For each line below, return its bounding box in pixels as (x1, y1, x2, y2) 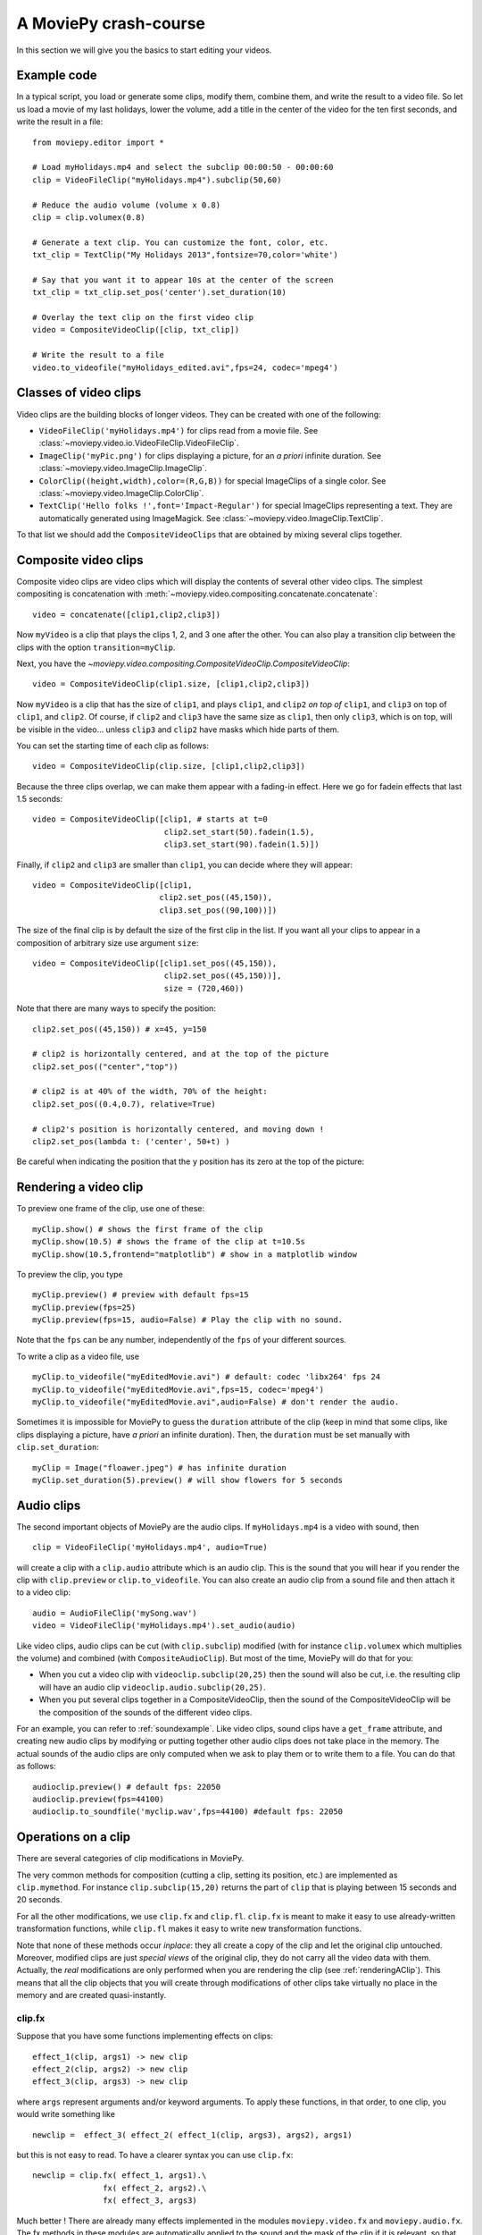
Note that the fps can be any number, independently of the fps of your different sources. (16, 1335, 347, 1345)
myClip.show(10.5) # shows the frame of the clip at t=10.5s (32, 1236, 305, 1247)
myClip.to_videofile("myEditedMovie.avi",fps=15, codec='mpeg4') (32, 1384, 325, 1395)
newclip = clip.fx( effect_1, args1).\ (32, 2171, 207, 2180)
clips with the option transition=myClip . (16, 642, 176, 653)
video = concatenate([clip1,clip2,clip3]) (32, 609, 221, 620)
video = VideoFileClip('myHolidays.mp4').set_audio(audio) (32, 1621, 296, 1631)
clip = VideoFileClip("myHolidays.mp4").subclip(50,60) (32, 174, 282, 185)
